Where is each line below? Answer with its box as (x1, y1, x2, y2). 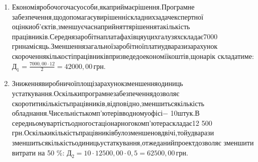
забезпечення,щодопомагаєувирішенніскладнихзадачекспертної (12, 11, 204, 22)
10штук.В (170, 108, 200, 118)
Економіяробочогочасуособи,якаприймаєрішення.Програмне (12, 2, 195, 12)
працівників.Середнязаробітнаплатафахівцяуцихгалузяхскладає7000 (12, 31, 218, 41)
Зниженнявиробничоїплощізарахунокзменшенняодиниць (12, 78, 183, 89)
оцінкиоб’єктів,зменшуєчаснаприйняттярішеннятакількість (12, 21, 190, 32)
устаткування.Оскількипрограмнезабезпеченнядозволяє (12, 88, 179, 98)
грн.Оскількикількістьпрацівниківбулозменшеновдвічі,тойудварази (12, 127, 214, 138)
